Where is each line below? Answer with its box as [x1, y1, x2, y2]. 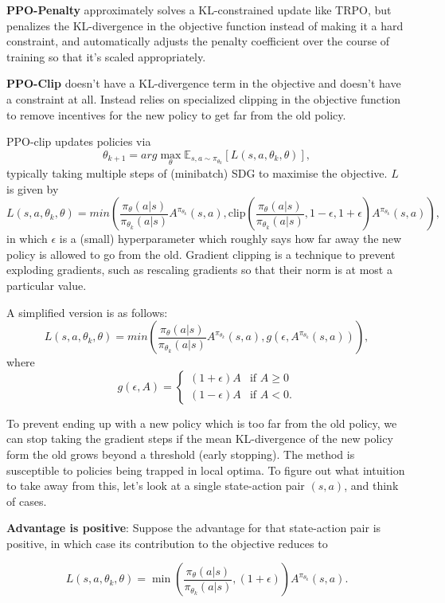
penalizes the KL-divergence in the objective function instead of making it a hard [6, 17, 404, 33]
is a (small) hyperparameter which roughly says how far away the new [59, 230, 402, 247]
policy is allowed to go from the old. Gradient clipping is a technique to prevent [6, 245, 396, 262]
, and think [344, 477, 399, 494]
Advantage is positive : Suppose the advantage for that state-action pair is [6, 519, 381, 536]
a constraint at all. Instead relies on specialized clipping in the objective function [6, 90, 401, 107]
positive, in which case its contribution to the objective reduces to [6, 534, 328, 551]
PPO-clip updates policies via [6, 133, 151, 150]
